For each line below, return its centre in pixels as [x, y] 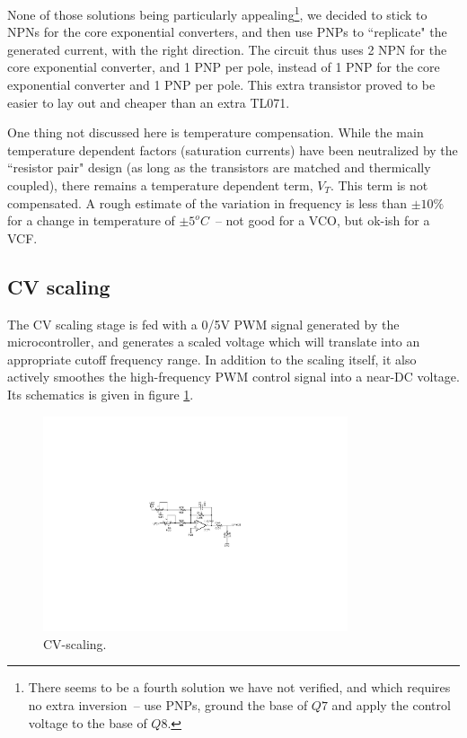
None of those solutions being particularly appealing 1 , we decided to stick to [217, 13]
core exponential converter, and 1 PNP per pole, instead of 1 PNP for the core [224, 67]
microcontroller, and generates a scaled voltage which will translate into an [214, 342]
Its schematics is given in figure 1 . [101, 394]
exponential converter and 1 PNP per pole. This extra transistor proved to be [221, 85]
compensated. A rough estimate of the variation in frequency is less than [207, 202]
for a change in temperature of [91, 220]
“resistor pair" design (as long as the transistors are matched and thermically [219, 167]
